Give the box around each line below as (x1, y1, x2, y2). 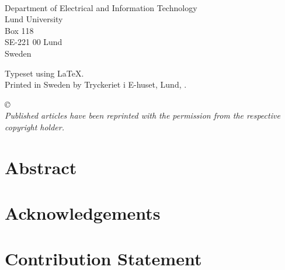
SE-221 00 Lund (5, 36, 62, 48)
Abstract (5, 155, 77, 179)
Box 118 (5, 24, 34, 36)
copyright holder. (5, 120, 64, 133)
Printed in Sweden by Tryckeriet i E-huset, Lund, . (5, 78, 187, 91)
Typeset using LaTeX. (5, 67, 84, 79)
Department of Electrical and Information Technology (5, 1, 197, 13)
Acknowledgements (5, 201, 161, 225)
